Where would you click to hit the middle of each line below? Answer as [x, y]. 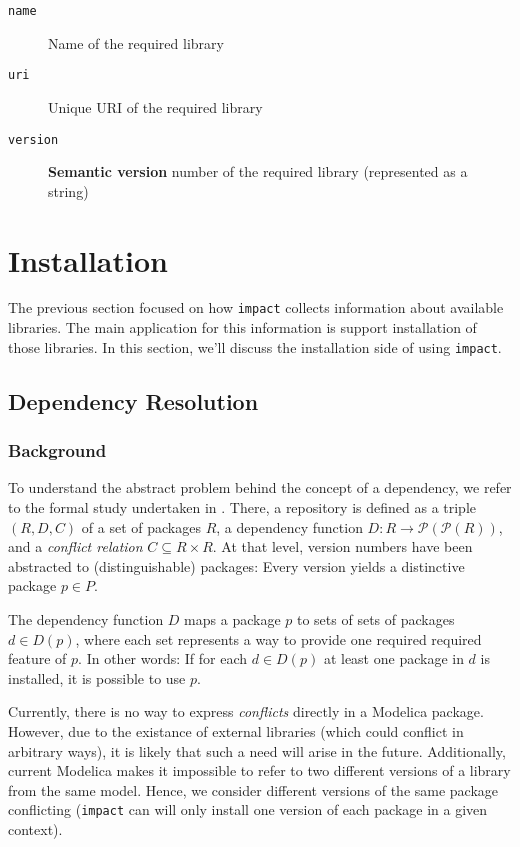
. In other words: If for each [163, 658]
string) [68, 190]
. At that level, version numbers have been [342, 546]
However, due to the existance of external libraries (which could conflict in [236, 730]
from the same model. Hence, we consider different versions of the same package [253, 789]
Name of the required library [136, 42]
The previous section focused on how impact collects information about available [256, 307]
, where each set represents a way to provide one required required [278, 638]
